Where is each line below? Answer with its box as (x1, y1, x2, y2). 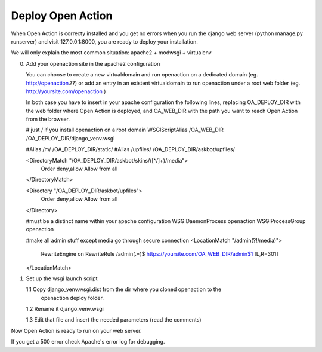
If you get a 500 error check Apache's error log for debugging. (11, 338, 165, 345)
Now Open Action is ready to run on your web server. (11, 327, 143, 334)
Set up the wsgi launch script (26, 275, 98, 282)
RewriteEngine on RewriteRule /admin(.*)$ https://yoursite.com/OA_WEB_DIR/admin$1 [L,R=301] (41, 250, 278, 258)
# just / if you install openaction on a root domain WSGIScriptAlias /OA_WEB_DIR (26, 126, 224, 134)
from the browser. (26, 115, 70, 123)
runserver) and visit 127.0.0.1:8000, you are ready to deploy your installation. (11, 38, 198, 45)
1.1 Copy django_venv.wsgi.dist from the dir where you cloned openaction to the (26, 286, 222, 293)
